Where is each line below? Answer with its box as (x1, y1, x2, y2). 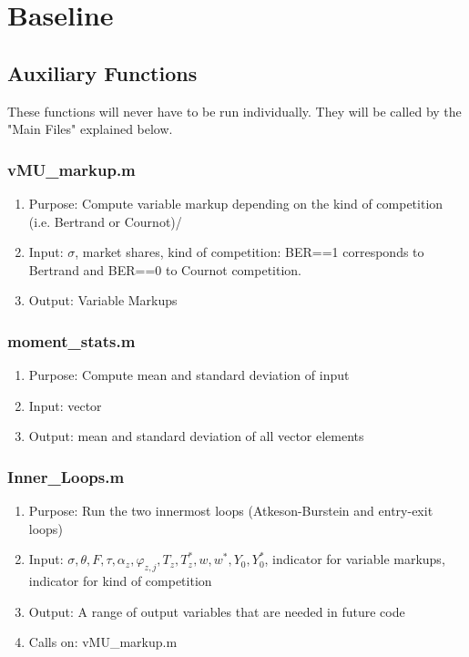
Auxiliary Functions (7, 58, 198, 87)
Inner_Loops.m (7, 465, 125, 488)
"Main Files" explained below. (7, 119, 173, 139)
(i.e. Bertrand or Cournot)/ (28, 211, 182, 231)
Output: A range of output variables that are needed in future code (28, 601, 405, 621)
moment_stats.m (7, 329, 136, 352)
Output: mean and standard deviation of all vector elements (28, 426, 364, 446)
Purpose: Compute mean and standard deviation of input (28, 365, 350, 385)
